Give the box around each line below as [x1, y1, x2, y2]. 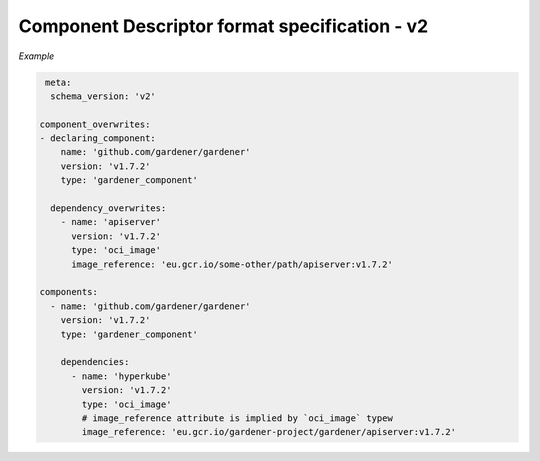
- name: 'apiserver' [60, 216, 162, 228]
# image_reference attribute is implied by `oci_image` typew [81, 412, 394, 424]
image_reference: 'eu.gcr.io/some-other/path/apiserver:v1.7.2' [71, 258, 394, 270]
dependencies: [60, 356, 130, 368]
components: [39, 286, 99, 298]
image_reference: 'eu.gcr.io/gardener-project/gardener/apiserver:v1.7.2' [81, 426, 457, 438]
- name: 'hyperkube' [71, 370, 172, 382]
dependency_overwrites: [50, 203, 167, 214]
